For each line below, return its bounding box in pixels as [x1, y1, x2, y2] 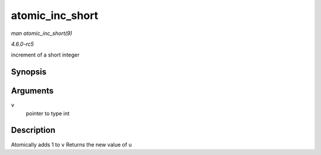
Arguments [11, 86, 54, 96]
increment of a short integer [11, 51, 80, 59]
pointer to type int [26, 110, 70, 117]
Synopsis [11, 67, 47, 77]
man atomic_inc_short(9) [11, 30, 73, 37]
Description [11, 125, 56, 135]
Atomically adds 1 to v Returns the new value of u [11, 141, 132, 148]
